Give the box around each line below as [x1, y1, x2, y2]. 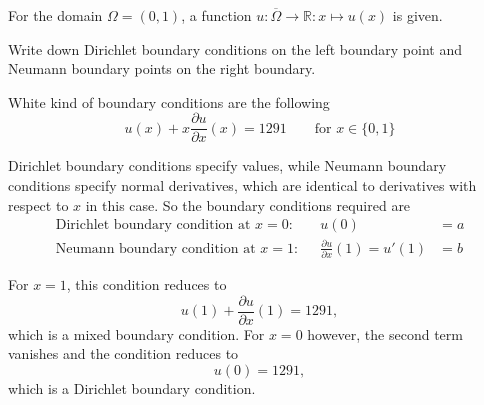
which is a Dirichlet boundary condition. [8, 377, 256, 398]
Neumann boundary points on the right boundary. [8, 58, 316, 79]
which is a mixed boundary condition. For [8, 323, 265, 344]
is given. [392, 5, 443, 25]
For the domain [8, 5, 103, 25]
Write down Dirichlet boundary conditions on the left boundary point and [8, 38, 462, 59]
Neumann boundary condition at [55, 241, 256, 256]
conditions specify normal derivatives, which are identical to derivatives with [8, 175, 477, 196]
